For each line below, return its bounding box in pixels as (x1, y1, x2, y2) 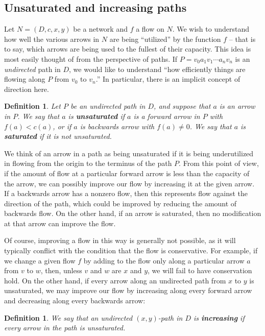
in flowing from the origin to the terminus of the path (4, 158, 172, 169)
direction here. (4, 83, 49, 94)
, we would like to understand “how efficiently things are (69, 63, 246, 74)
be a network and (73, 23, 128, 34)
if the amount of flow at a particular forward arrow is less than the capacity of (4, 167, 250, 178)
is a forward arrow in (133, 110, 200, 121)
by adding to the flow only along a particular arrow (83, 255, 245, 266)
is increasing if (194, 312, 245, 323)
